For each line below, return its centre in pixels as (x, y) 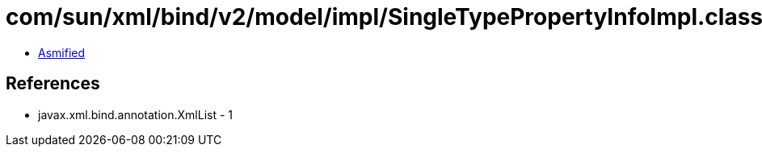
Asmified (62, 52)
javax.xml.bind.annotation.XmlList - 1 (136, 114)
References (53, 84)
